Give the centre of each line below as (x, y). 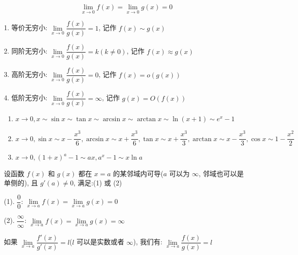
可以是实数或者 (100, 242)
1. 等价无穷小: (26, 27)
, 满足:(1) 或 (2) (98, 183)
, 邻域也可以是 (221, 173)
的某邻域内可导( (138, 173)
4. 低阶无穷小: (26, 98)
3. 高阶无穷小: (26, 74)
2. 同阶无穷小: (26, 51)
